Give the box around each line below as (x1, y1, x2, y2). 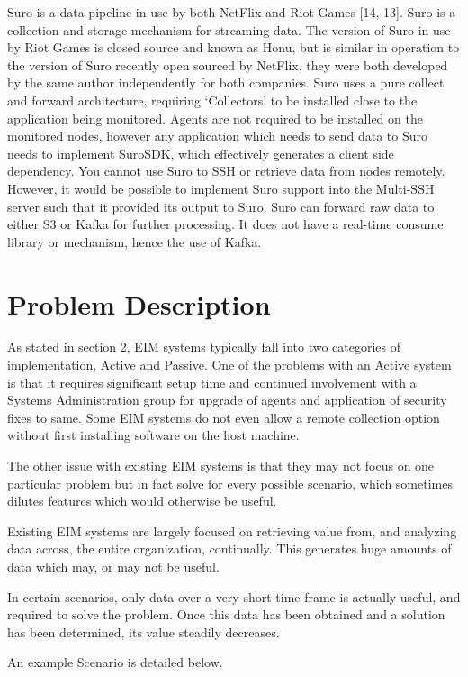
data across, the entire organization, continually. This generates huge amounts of (7, 539, 452, 558)
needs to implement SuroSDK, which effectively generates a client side (7, 143, 394, 162)
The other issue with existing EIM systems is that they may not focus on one (7, 456, 435, 474)
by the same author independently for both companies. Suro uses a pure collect (7, 73, 445, 92)
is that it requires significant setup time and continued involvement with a (7, 372, 417, 391)
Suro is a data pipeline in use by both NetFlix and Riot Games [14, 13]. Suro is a (7, 3, 456, 21)
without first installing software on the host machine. (7, 425, 300, 444)
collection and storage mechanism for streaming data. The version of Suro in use (7, 20, 451, 39)
